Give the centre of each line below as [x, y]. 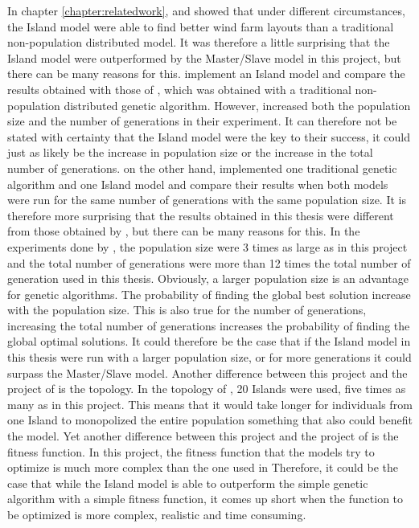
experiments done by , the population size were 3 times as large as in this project [207, 246]
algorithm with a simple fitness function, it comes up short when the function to [205, 499]
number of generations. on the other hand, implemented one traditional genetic [202, 168]
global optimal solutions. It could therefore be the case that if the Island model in [209, 341]
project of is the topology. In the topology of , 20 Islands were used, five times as [207, 389]
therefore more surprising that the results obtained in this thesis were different [201, 215]
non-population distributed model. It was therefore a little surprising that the [199, 42]
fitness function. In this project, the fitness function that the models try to [191, 451]
